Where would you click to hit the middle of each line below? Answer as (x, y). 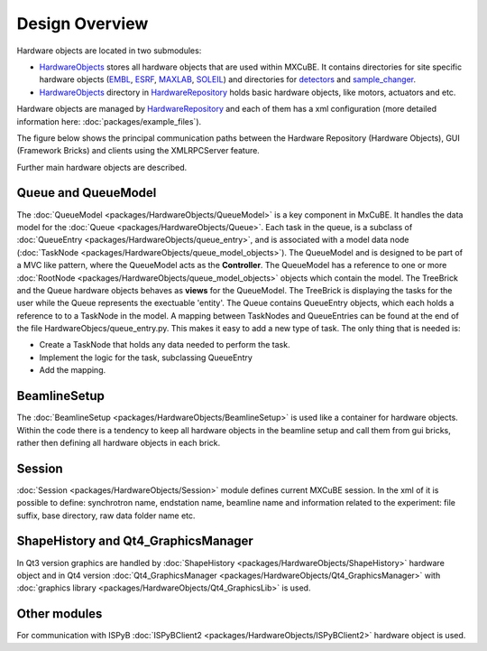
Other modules (60, 614)
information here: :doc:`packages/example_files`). (109, 121)
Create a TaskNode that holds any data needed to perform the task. (165, 345)
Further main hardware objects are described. (102, 167)
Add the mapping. (73, 370)
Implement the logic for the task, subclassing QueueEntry (146, 358)
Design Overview (83, 23)
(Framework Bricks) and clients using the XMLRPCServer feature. (138, 151)
